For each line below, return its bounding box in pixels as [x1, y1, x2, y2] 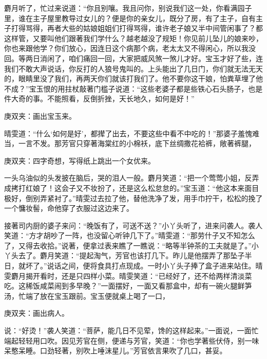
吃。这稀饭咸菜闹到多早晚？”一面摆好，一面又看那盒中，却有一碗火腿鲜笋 [4, 280, 252, 291]
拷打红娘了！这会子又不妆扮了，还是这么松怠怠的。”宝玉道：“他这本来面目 [11, 182, 259, 193]
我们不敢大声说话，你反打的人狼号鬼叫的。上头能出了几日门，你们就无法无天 [4, 63, 263, 74]
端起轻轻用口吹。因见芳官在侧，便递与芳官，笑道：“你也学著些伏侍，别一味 [4, 335, 259, 346]
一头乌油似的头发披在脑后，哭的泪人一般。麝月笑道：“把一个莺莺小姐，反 [4, 172, 252, 183]
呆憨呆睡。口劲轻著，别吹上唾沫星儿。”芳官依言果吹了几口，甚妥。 [4, 345, 227, 356]
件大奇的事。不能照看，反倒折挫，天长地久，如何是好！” [4, 93, 195, 104]
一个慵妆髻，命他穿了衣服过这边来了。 [4, 203, 133, 213]
